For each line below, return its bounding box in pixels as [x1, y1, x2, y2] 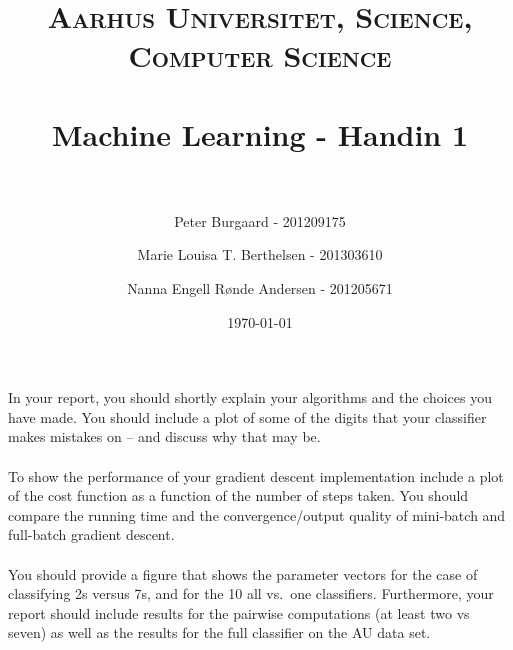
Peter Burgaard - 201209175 [174, 210, 346, 231]
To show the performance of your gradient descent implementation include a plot [8, 465, 504, 486]
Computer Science [128, 35, 392, 76]
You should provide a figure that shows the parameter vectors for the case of [8, 563, 478, 584]
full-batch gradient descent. [8, 524, 175, 545]
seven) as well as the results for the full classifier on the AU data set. [8, 622, 431, 643]
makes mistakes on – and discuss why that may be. [8, 426, 321, 447]
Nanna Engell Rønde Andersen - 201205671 [127, 278, 393, 299]
